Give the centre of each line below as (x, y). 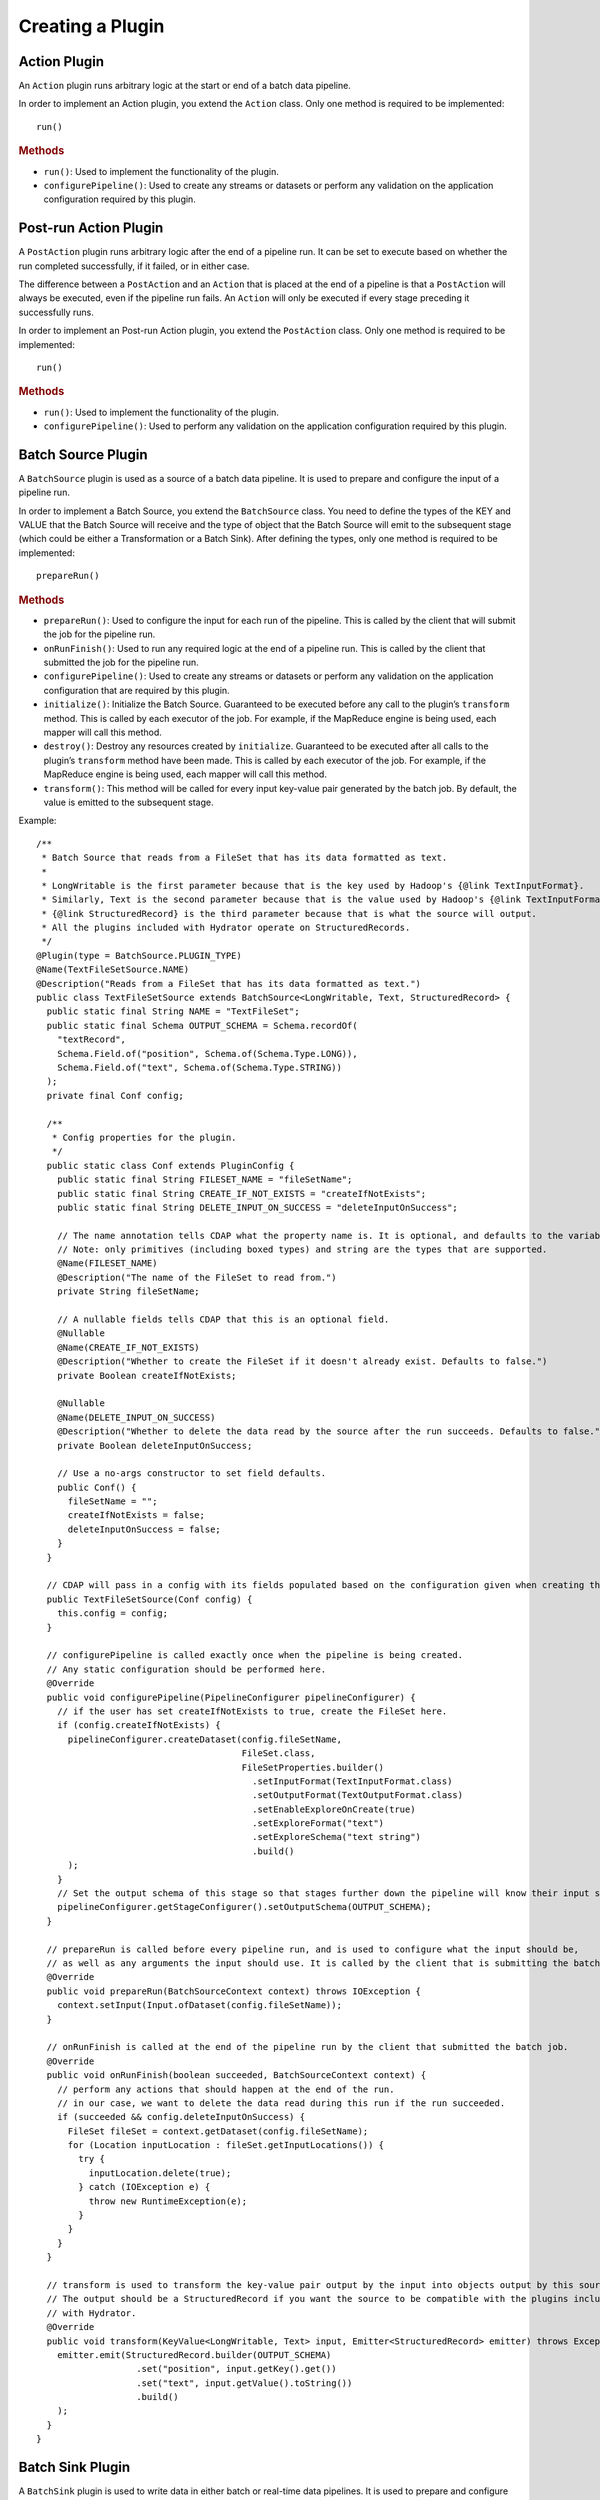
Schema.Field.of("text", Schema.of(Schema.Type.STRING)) (199, 1067)
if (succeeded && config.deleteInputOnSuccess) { (180, 2117)
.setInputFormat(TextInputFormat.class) (352, 1781)
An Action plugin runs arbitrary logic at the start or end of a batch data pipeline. (185, 86)
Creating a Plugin (91, 26)
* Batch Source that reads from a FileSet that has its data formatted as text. (244, 858)
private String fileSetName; (128, 1291)
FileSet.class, (278, 1753)
